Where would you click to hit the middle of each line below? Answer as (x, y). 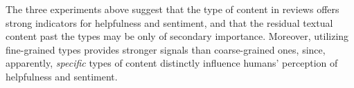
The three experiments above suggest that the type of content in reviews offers (172, 9)
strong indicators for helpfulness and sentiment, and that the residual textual (169, 22)
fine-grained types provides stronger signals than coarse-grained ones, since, (166, 49)
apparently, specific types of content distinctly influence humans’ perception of (172, 63)
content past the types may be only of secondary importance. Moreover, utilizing (177, 36)
